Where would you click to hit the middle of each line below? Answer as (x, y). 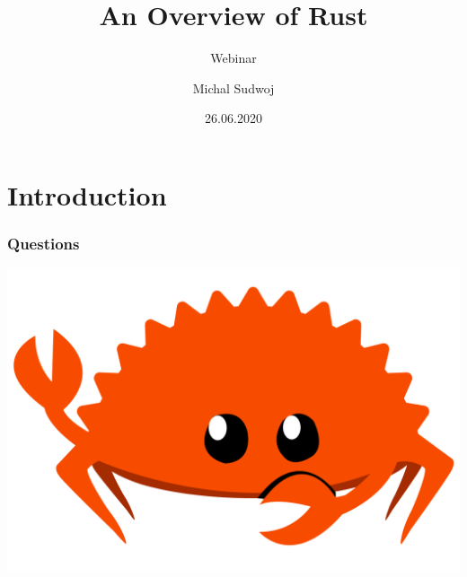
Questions (44, 244)
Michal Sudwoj (233, 87)
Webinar (233, 58)
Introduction (87, 194)
